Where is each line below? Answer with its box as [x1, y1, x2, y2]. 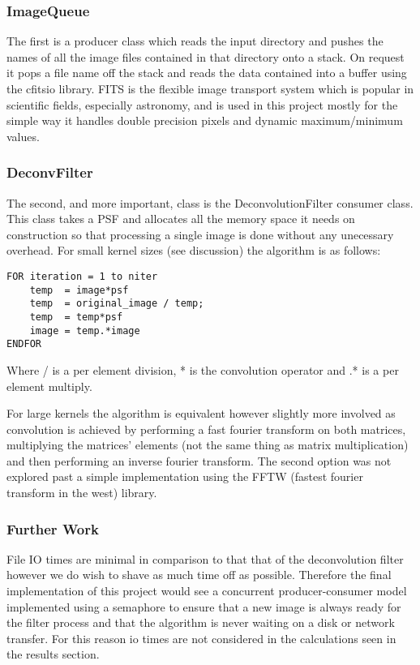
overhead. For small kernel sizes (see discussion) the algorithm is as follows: [6, 242, 381, 259]
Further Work [6, 518, 99, 538]
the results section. [6, 646, 100, 663]
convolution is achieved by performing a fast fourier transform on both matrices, [6, 420, 406, 437]
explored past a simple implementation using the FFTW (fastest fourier [6, 468, 363, 485]
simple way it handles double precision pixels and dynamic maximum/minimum [6, 112, 403, 129]
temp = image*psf [29, 284, 129, 296]
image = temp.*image [29, 324, 140, 337]
